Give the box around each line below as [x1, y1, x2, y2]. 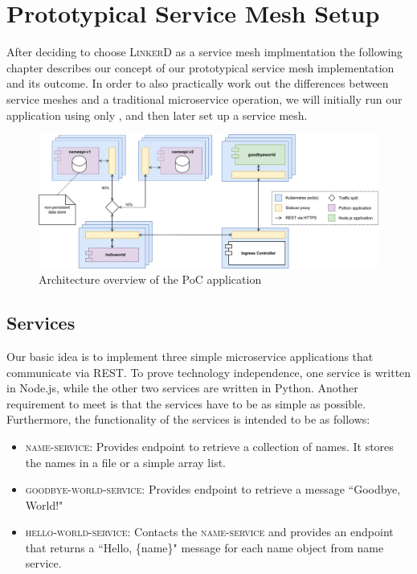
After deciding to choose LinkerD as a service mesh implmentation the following [6, 43, 403, 60]
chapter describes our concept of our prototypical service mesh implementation [6, 59, 395, 76]
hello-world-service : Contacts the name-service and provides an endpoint [25, 523, 394, 540]
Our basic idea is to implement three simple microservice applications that [6, 347, 374, 364]
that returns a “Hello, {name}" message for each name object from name [25, 539, 384, 556]
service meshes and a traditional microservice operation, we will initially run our [6, 90, 403, 107]
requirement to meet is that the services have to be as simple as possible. [6, 395, 366, 412]
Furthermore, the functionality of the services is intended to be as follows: [6, 411, 370, 428]
